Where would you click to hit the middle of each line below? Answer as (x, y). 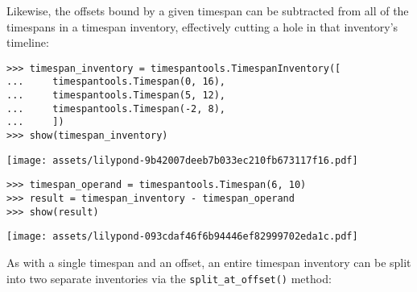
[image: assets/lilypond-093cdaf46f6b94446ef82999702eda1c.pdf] (182, 237)
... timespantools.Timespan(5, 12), (116, 96)
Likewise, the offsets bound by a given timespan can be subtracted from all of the (208, 10)
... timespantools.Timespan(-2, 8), (116, 108)
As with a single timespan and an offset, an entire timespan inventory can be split (209, 262)
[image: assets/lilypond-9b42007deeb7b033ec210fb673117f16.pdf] (182, 160)
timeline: (28, 42)
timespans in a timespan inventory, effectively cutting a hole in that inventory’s (202, 26)
